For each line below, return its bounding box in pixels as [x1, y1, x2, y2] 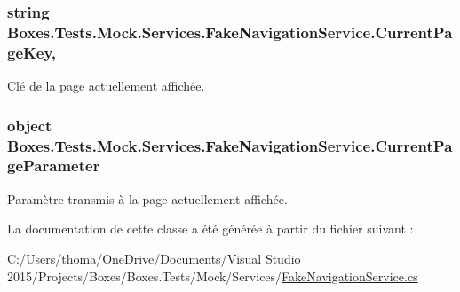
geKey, [7, 41, 56, 63]
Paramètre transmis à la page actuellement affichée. [7, 189, 288, 208]
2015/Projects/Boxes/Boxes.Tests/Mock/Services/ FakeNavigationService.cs [7, 266, 418, 285]
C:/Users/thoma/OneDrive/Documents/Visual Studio [7, 249, 301, 267]
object [7, 114, 52, 136]
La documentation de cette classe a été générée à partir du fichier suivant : [7, 219, 414, 238]
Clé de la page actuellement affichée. [7, 76, 205, 95]
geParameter [7, 154, 100, 177]
